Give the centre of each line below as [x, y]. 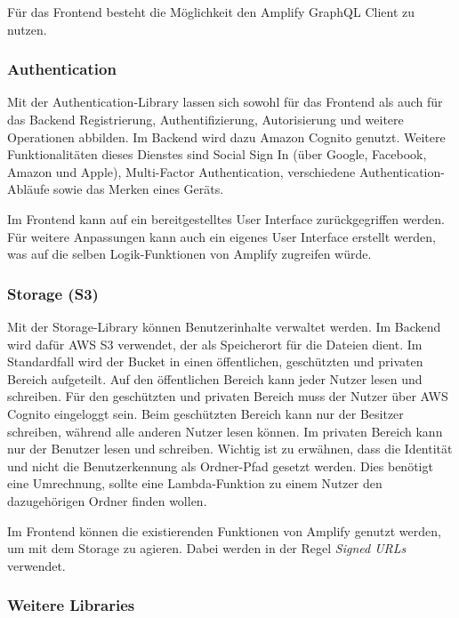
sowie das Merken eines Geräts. [139, 189]
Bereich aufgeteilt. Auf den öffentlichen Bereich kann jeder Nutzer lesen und [215, 378]
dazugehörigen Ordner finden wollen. [107, 500]
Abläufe [28, 189]
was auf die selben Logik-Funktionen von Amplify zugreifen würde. [189, 254]
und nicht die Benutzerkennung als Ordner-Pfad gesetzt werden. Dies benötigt [220, 466]
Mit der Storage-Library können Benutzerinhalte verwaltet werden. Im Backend [224, 326]
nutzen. [27, 29]
